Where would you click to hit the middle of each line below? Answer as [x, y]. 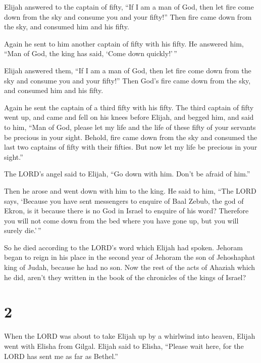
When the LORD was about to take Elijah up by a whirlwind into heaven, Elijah [130, 336]
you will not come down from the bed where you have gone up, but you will [121, 220]
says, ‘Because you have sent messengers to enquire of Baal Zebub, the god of [124, 200]
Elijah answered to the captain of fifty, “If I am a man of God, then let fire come [129, 7]
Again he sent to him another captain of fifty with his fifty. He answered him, [124, 43]
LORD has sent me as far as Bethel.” [61, 356]
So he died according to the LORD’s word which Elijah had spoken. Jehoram [123, 247]
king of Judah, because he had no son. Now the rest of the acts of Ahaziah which [130, 267]
